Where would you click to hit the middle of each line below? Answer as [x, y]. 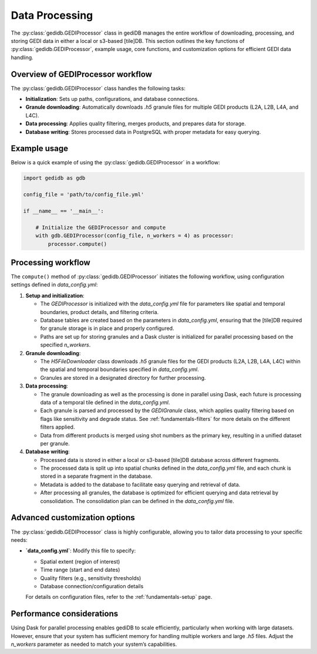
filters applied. [58, 427]
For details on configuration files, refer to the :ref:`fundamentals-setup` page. [119, 597]
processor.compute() [77, 244]
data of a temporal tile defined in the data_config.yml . [105, 402]
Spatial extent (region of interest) [80, 561]
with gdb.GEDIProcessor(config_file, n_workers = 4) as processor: [135, 236]
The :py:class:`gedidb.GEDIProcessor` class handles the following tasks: [98, 88]
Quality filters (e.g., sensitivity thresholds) [91, 578]
